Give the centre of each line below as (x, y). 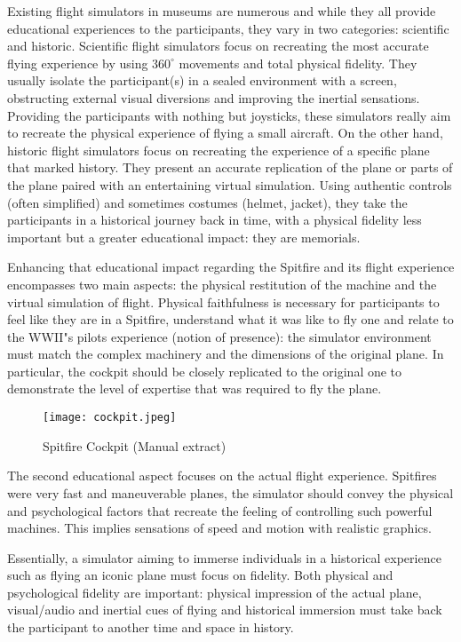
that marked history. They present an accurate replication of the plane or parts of (230, 167)
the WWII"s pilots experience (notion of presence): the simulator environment (219, 336)
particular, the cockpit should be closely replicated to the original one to (205, 371)
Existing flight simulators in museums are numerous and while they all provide (222, 11)
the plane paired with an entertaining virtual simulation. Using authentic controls (230, 184)
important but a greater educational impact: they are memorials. (184, 237)
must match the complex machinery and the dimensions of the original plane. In (226, 354)
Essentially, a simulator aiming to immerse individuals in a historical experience (224, 557)
